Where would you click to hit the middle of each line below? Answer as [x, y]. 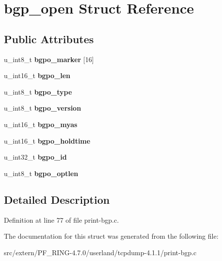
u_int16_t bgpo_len [37, 75]
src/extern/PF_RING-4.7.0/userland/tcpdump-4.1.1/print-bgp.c [100, 252]
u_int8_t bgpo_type [38, 91]
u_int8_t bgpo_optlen [41, 173]
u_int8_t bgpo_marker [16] [49, 59]
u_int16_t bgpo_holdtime [47, 140]
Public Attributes [49, 39]
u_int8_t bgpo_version [43, 108]
